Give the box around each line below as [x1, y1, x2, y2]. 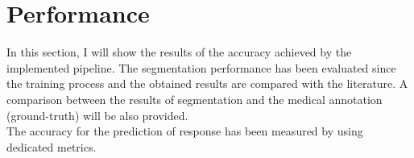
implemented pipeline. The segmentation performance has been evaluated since [6, 59, 396, 76]
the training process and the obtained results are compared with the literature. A [6, 75, 408, 92]
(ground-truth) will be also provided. [6, 106, 188, 123]
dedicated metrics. [6, 138, 97, 155]
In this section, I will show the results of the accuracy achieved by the [6, 44, 352, 60]
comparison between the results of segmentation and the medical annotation [6, 90, 383, 107]
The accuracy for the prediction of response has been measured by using [6, 123, 363, 139]
